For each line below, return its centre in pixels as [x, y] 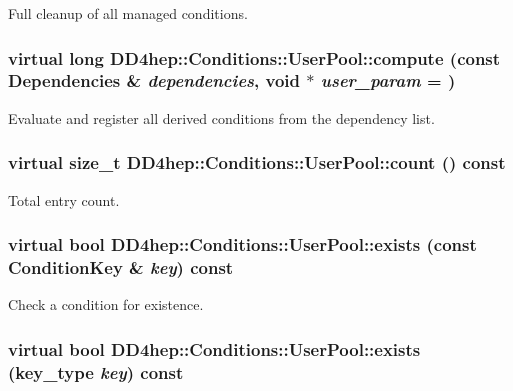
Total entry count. [64, 199]
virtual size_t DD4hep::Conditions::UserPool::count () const [257, 162]
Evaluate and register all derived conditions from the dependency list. [221, 117]
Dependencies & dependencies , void [154, 80]
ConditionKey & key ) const [121, 266]
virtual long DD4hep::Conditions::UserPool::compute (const [254, 57]
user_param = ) [388, 80]
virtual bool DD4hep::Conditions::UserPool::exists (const [242, 244]
